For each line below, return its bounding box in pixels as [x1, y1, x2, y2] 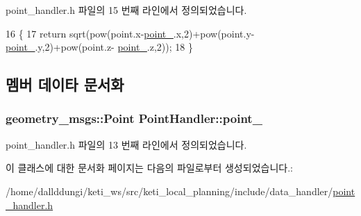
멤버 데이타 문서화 [6, 74, 124, 95]
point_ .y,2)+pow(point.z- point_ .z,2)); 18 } [6, 40, 193, 54]
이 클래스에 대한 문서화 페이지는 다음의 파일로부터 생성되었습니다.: [6, 160, 293, 175]
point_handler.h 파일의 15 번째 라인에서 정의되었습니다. [6, 3, 247, 17]
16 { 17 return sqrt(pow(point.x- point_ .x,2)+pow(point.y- [6, 26, 255, 40]
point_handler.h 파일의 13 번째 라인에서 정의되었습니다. [6, 137, 247, 151]
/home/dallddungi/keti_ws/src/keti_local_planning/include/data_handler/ [6, 183, 333, 198]
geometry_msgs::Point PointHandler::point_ [6, 110, 262, 127]
